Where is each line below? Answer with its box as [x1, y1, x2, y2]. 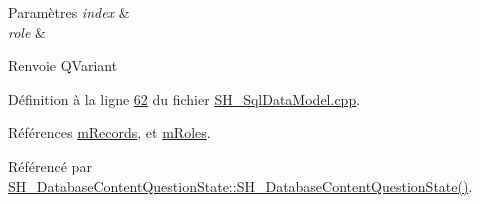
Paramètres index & [8, 2, 130, 22]
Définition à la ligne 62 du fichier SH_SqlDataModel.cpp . [8, 88, 361, 109]
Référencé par [8, 155, 92, 176]
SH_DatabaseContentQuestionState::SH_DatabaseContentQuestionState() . [8, 175, 473, 196]
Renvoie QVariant [8, 55, 118, 76]
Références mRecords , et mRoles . [8, 122, 211, 143]
